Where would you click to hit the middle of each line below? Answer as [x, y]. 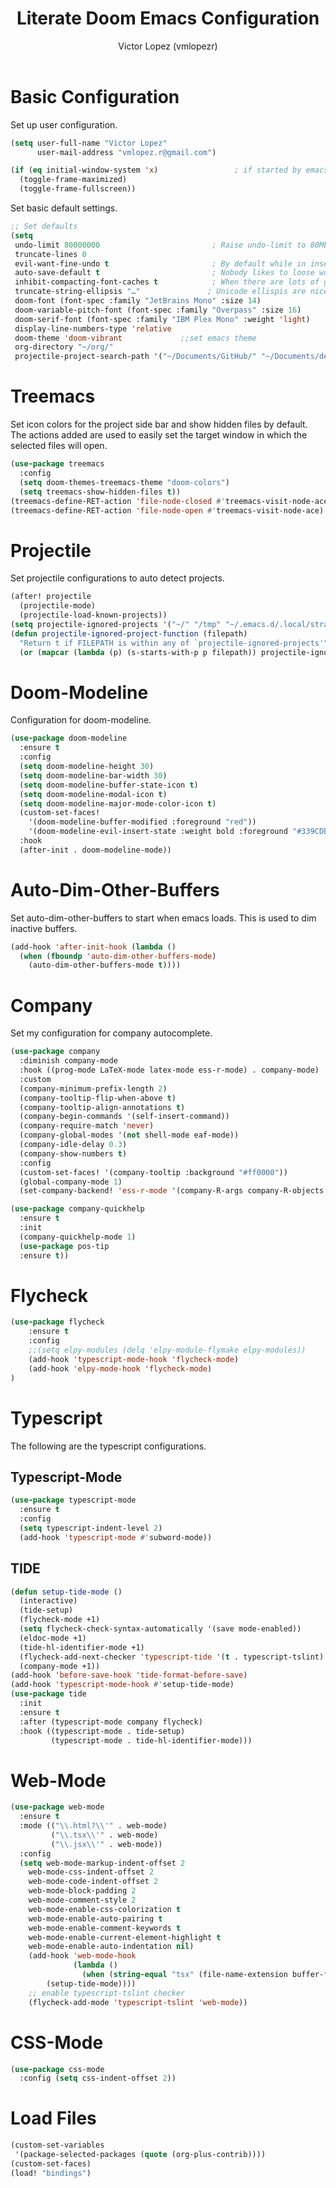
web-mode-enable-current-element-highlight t [125, 1937]
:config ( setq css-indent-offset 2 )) [98, 2078]
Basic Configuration [95, 96]
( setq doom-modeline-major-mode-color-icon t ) [118, 803]
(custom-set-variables [57, 2145]
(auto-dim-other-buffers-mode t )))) [105, 965]
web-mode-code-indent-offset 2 [93, 1882]
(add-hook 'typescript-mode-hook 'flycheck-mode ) [134, 1359]
